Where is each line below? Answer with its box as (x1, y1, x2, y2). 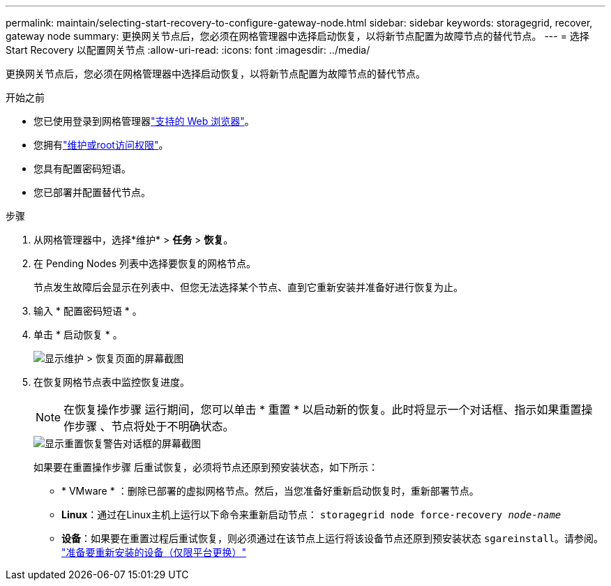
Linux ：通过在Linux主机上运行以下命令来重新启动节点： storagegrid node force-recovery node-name (61, 509, 561, 520)
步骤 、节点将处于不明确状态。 (75, 419, 234, 433)
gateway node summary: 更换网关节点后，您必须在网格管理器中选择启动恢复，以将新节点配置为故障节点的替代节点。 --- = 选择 (6, 30, 589, 42)
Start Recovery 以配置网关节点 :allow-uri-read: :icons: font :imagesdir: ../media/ (6, 44, 370, 56)
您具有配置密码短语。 (33, 163, 131, 174)
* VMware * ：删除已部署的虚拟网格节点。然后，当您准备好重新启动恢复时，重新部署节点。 (61, 485, 479, 497)
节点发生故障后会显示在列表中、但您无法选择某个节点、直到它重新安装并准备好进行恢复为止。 (33, 281, 463, 293)
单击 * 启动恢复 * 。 (33, 329, 123, 340)
